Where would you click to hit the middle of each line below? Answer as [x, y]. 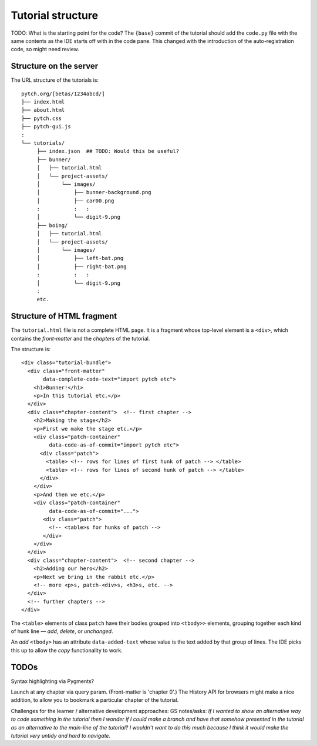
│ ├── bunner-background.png [94, 192]
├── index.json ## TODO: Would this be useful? [108, 151]
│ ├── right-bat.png [82, 267]
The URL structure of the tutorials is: [55, 80]
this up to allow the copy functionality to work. [67, 650]
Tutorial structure [55, 15]
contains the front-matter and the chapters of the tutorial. [80, 338]
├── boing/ [52, 225]
